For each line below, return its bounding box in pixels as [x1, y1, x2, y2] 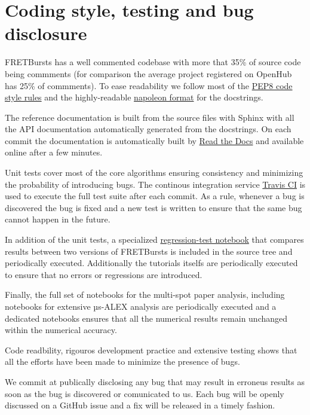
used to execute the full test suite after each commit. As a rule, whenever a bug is [5, 190, 305, 202]
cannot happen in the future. [5, 213, 111, 225]
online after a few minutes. [5, 146, 103, 158]
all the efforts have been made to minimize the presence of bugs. [5, 355, 240, 368]
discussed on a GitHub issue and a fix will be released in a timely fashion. [5, 399, 275, 411]
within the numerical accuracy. [5, 324, 117, 336]
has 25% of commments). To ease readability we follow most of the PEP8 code [5, 79, 293, 91]
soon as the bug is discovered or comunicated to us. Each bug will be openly [5, 387, 284, 399]
